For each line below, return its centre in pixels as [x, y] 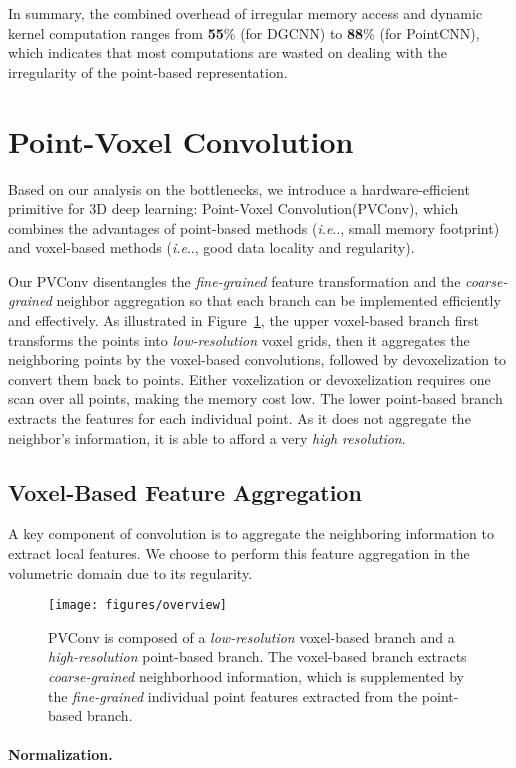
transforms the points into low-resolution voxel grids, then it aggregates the [239, 339]
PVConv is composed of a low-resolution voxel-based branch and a [251, 636]
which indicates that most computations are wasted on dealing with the [227, 52]
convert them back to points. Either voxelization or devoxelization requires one [249, 378]
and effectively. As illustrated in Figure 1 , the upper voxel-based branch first [243, 320]
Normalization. [60, 754]
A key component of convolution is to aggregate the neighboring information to [251, 533]
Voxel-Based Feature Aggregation [185, 491]
